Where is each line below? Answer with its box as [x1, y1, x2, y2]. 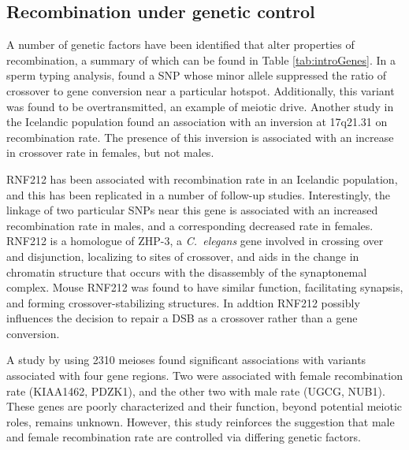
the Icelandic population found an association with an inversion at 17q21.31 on [6, 113, 388, 130]
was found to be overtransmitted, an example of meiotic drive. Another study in [6, 98, 394, 114]
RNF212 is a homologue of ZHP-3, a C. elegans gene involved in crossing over [6, 232, 384, 249]
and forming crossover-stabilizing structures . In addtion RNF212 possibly [6, 294, 360, 311]
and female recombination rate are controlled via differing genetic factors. [6, 429, 361, 445]
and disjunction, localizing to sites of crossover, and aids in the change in [6, 247, 359, 264]
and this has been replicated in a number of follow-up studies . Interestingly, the [6, 186, 391, 203]
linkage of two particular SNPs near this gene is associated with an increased [6, 202, 378, 218]
